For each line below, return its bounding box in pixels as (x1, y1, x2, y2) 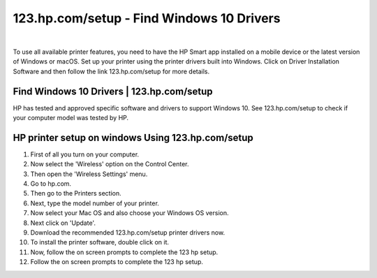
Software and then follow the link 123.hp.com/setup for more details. (13, 67, 210, 75)
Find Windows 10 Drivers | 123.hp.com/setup (13, 85, 213, 97)
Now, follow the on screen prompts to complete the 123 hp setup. (30, 248, 219, 256)
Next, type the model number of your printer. (30, 199, 160, 207)
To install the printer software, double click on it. (30, 238, 170, 247)
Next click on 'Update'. (30, 219, 96, 227)
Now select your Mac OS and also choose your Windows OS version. (30, 209, 229, 217)
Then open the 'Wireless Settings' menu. (30, 170, 148, 178)
